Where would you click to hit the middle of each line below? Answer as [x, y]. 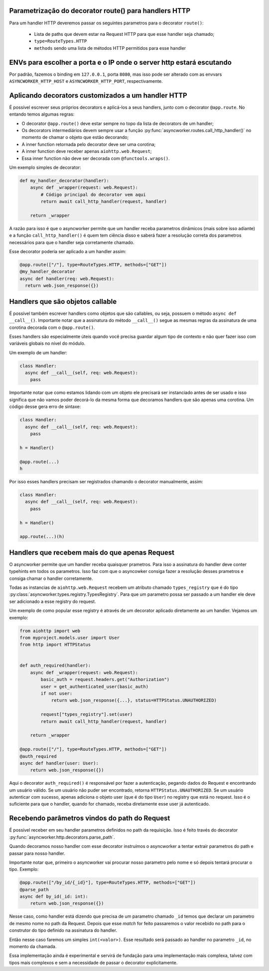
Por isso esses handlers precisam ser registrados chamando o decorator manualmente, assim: [106, 481]
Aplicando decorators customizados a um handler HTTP [98, 95]
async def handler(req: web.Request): [67, 278]
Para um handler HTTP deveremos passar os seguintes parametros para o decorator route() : [106, 23]
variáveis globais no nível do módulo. [47, 343]
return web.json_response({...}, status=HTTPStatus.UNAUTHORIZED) [134, 700]
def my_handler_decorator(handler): [65, 181]
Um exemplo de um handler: [38, 352]
